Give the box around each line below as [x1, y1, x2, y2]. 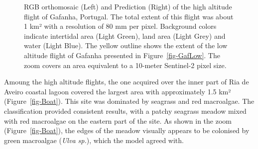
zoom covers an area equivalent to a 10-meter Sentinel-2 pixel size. [24, 60, 227, 70]
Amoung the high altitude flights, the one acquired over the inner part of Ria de [4, 76, 249, 87]
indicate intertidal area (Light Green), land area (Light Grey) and [24, 30, 226, 41]
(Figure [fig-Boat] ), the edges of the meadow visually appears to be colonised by [4, 125, 250, 136]
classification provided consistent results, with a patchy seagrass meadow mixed [4, 105, 247, 116]
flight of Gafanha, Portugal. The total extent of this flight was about [24, 11, 234, 21]
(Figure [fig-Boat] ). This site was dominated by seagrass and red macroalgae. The [4, 96, 255, 106]
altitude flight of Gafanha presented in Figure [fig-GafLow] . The [24, 50, 220, 60]
